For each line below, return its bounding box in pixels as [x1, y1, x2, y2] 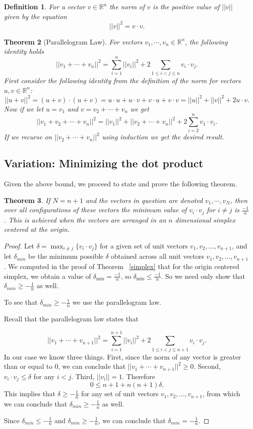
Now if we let [4, 103, 43, 113]
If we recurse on [4, 132, 52, 142]
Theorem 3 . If [4, 195, 50, 205]
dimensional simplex [175, 214, 235, 225]
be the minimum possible [28, 251, 104, 261]
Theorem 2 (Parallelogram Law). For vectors [4, 36, 143, 46]
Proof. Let [4, 241, 34, 251]
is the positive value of [152, 1, 220, 11]
